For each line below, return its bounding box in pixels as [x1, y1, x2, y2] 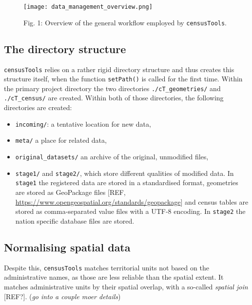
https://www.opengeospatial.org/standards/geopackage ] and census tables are [15, 196, 249, 207]
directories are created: [4, 102, 72, 113]
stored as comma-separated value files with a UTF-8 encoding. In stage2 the [15, 206, 246, 216]
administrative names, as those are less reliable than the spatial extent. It [4, 272, 224, 282]
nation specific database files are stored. [15, 215, 135, 226]
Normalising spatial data [4, 239, 131, 254]
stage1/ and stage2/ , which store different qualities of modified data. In [15, 168, 234, 178]
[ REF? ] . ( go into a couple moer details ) [4, 291, 121, 301]
